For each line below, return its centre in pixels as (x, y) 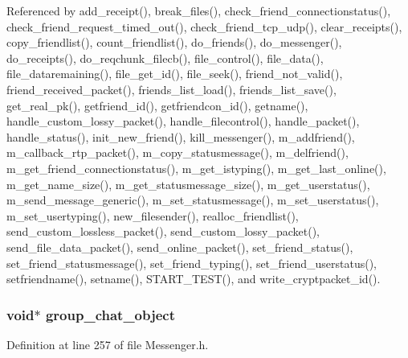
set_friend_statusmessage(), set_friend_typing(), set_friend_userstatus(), (192, 263)
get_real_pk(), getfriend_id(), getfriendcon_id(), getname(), (157, 105)
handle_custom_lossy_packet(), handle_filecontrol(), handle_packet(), (183, 121)
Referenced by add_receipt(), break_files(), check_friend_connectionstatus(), (199, 10)
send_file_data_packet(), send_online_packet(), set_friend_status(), (180, 247)
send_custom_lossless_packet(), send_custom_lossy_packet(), (163, 231)
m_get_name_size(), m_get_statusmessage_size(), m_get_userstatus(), (188, 184)
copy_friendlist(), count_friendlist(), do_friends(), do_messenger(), (174, 42)
